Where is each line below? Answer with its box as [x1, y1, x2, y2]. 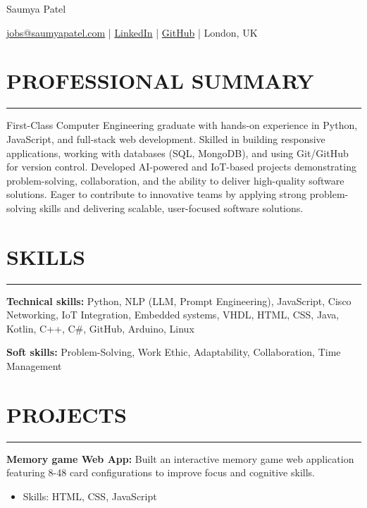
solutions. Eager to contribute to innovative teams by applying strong [6, 187, 307, 202]
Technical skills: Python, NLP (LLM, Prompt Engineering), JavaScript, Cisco [6, 293, 352, 308]
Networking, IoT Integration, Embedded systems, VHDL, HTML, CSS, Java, [6, 307, 340, 322]
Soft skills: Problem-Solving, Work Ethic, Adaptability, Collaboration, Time [6, 345, 341, 359]
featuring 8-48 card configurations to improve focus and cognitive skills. [6, 465, 315, 480]
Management [6, 358, 62, 373]
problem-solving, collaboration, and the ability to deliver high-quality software [6, 173, 344, 187]
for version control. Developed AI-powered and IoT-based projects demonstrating [6, 159, 356, 174]
